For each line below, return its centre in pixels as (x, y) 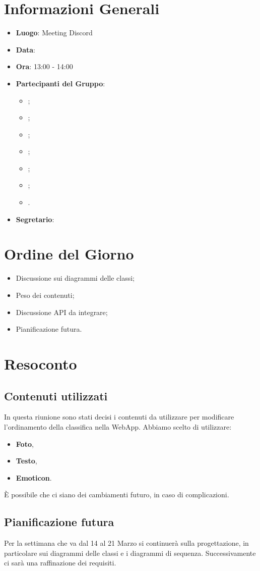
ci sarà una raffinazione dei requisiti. (60, 563)
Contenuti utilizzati (56, 396)
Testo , (26, 461)
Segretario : (35, 219)
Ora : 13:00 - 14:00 (44, 66)
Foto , (25, 444)
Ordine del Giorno (69, 254)
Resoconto (41, 363)
